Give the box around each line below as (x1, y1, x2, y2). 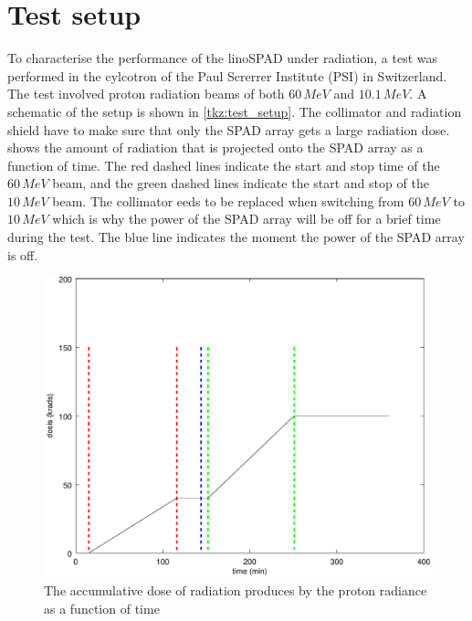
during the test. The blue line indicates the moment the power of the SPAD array (7, 227, 465, 247)
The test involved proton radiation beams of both (7, 84, 285, 103)
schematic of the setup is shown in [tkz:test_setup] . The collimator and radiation (7, 101, 462, 121)
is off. (7, 245, 38, 264)
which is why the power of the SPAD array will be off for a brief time (52, 209, 441, 228)
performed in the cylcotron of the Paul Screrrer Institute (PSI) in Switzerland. (7, 66, 447, 85)
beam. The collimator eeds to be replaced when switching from (52, 191, 404, 210)
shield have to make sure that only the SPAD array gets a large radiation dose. (7, 120, 450, 139)
